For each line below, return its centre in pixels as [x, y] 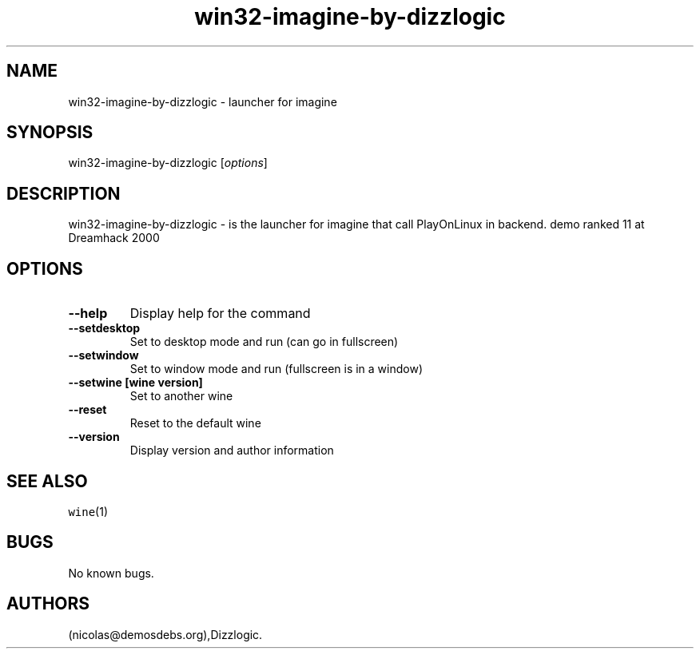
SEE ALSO [47, 481]
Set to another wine [181, 396]
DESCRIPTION [64, 193]
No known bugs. [111, 573]
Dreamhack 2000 [114, 238]
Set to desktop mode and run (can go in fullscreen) [264, 342]
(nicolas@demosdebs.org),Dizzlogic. [165, 634]
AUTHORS [48, 604]
